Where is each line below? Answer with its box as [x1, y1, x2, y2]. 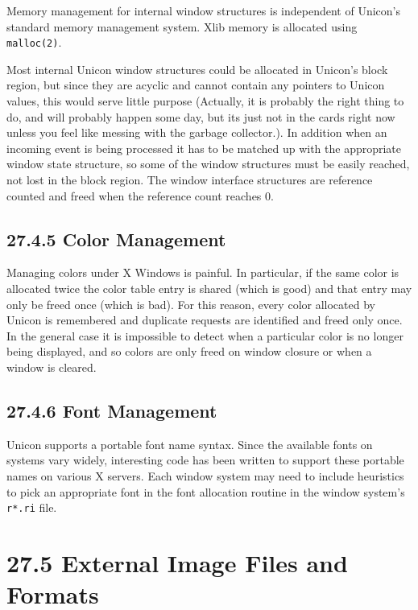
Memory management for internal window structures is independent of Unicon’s [6, 2, 400, 19]
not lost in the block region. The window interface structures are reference [6, 171, 373, 188]
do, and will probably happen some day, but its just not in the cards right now [6, 108, 395, 125]
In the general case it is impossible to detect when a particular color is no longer [6, 327, 404, 344]
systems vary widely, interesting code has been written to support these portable [6, 451, 404, 468]
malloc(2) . [6, 34, 62, 51]
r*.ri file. [6, 499, 57, 516]
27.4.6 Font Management [6, 398, 217, 422]
